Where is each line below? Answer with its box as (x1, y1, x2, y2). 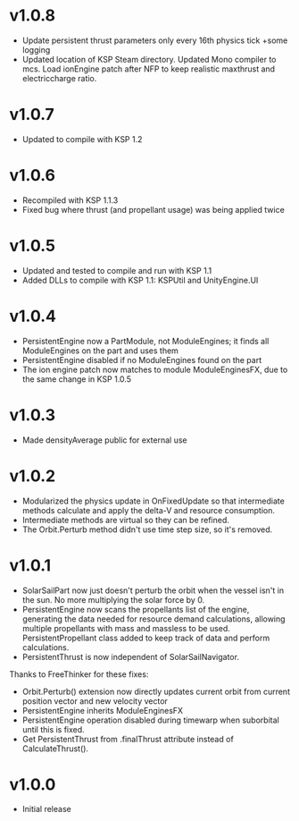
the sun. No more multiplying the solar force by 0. (21, 594, 205, 605)
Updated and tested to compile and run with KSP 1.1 (21, 265, 212, 275)
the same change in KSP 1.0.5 (21, 373, 132, 385)
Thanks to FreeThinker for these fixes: (9, 668, 149, 680)
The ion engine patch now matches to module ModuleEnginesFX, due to (21, 364, 288, 375)
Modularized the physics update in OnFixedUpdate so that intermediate (21, 495, 286, 506)
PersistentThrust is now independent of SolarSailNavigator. (21, 651, 239, 662)
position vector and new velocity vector (21, 695, 168, 707)
